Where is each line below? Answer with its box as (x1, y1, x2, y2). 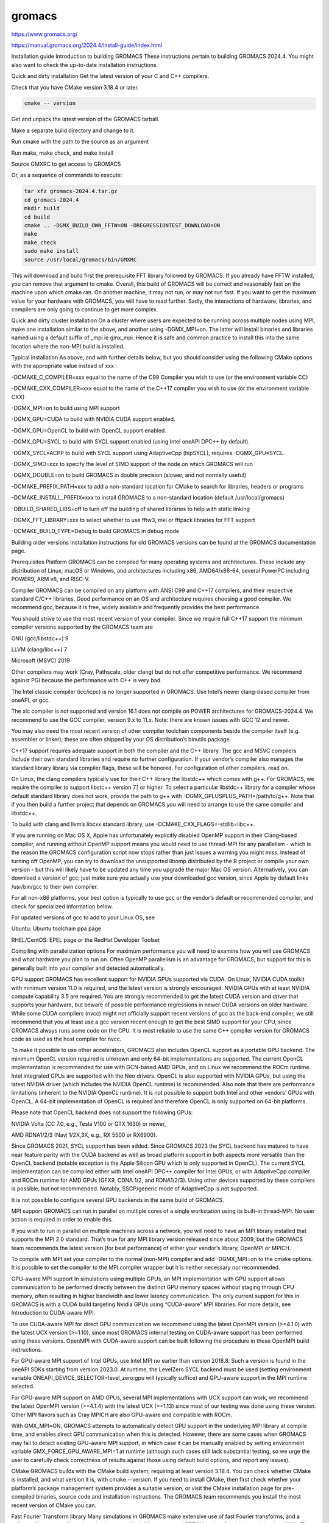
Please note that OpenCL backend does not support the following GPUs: (11, 1109, 193, 1116)
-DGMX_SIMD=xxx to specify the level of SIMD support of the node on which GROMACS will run (11, 460, 253, 467)
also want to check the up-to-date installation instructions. (11, 61, 158, 68)
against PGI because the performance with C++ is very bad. (11, 677, 163, 684)
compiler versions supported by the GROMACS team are (11, 623, 154, 631)
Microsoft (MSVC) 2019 (11, 657, 70, 664)
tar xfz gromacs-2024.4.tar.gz (24, 188, 118, 195)
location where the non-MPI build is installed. (11, 342, 125, 350)
